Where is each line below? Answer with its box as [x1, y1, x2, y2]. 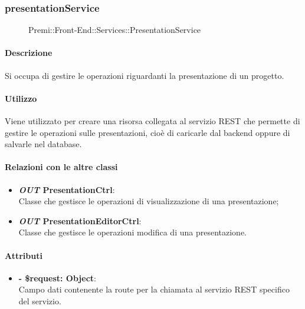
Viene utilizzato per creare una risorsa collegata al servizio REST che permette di [5, 115, 300, 127]
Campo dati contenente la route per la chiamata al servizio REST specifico [18, 283, 290, 295]
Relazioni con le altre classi [5, 161, 118, 173]
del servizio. [18, 294, 61, 307]
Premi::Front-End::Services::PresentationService [28, 24, 201, 36]
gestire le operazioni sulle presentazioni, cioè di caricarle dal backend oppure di [5, 126, 290, 138]
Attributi [5, 249, 42, 261]
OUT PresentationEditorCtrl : [18, 214, 142, 227]
